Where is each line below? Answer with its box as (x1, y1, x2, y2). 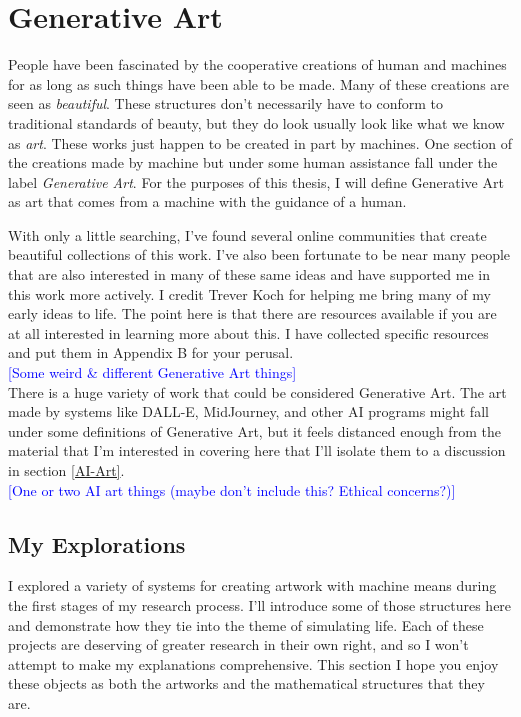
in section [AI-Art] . (8, 460, 125, 480)
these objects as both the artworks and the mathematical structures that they (8, 673, 485, 694)
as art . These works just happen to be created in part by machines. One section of (8, 132, 512, 153)
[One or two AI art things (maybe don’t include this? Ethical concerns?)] (8, 479, 456, 500)
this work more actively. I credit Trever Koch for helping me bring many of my (8, 283, 491, 304)
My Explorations (8, 528, 186, 559)
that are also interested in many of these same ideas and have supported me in (8, 264, 490, 285)
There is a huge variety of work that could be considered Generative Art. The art (8, 381, 507, 402)
